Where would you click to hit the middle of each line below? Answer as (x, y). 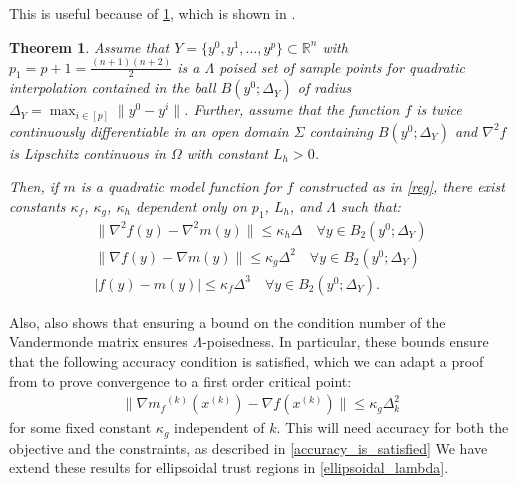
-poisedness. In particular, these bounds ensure (345, 341)
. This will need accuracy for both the (392, 427)
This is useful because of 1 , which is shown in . (152, 13)
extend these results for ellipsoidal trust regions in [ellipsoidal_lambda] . (229, 467)
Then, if (34, 186)
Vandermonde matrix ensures (98, 341)
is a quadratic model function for (181, 186)
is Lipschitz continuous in (87, 152)
